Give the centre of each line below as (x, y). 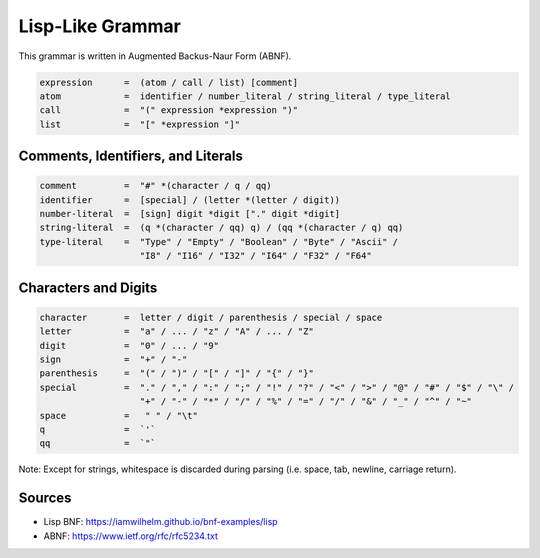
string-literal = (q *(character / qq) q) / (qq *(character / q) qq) (221, 228)
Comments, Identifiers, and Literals (131, 156)
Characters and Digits (88, 287)
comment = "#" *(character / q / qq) (155, 186)
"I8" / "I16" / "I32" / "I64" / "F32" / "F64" (255, 256)
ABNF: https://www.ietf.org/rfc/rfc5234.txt (131, 536)
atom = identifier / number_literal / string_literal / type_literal (245, 96)
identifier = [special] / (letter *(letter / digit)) (190, 199)
